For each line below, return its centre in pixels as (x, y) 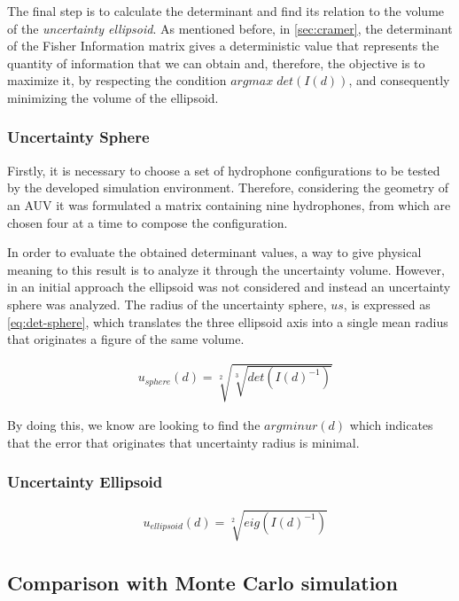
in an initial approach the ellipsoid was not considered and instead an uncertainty (229, 287)
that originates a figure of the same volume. (126, 339)
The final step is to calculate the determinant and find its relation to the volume (226, 11)
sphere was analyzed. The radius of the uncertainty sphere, (167, 304)
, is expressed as (387, 304)
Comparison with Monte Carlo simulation (202, 582)
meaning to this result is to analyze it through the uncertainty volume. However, (226, 269)
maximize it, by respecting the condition (117, 80)
